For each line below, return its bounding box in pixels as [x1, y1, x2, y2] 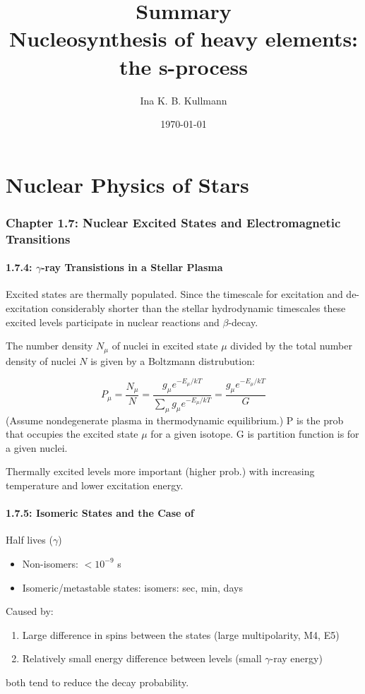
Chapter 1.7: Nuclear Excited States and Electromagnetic [6, 213, 341, 231]
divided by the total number [230, 338, 352, 353]
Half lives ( [6, 532, 53, 547]
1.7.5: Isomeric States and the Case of [6, 505, 194, 520]
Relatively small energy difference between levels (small [22, 651, 262, 666]
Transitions [6, 229, 71, 247]
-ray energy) [270, 651, 323, 666]
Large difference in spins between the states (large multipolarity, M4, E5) [22, 627, 340, 642]
